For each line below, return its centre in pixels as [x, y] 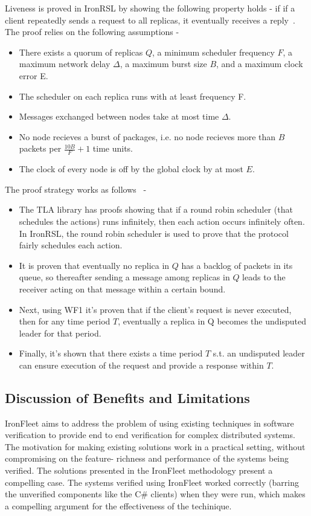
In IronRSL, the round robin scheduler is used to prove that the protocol [154, 233]
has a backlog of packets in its [237, 265]
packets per [40, 148]
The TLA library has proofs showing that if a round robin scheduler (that [156, 209]
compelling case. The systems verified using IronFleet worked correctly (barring [152, 482]
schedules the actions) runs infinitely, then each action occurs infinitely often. [162, 221]
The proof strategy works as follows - [76, 189]
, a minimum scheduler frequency [213, 52]
